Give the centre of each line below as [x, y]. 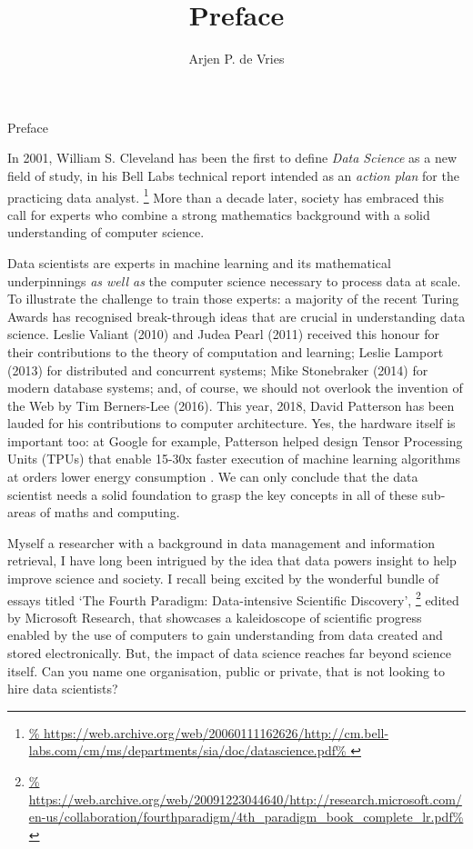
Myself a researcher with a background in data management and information [221, 542]
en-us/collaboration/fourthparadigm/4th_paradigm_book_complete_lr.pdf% [246, 817]
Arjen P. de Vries [236, 59]
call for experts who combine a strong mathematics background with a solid [219, 214]
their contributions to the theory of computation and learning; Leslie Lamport [226, 351]
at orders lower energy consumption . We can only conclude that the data [213, 477]
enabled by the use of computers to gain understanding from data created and [225, 635]
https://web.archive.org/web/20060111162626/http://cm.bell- [216, 732]
